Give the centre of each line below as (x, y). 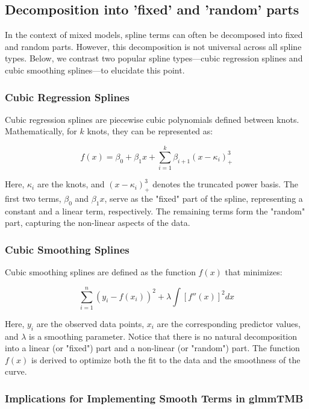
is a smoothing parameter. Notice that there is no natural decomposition (163, 336)
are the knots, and (71, 184)
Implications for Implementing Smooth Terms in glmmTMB (154, 398)
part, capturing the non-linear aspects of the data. (98, 223)
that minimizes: (254, 272)
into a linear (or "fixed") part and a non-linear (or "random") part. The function (152, 348)
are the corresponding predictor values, (229, 323)
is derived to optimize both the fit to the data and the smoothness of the (166, 359)
